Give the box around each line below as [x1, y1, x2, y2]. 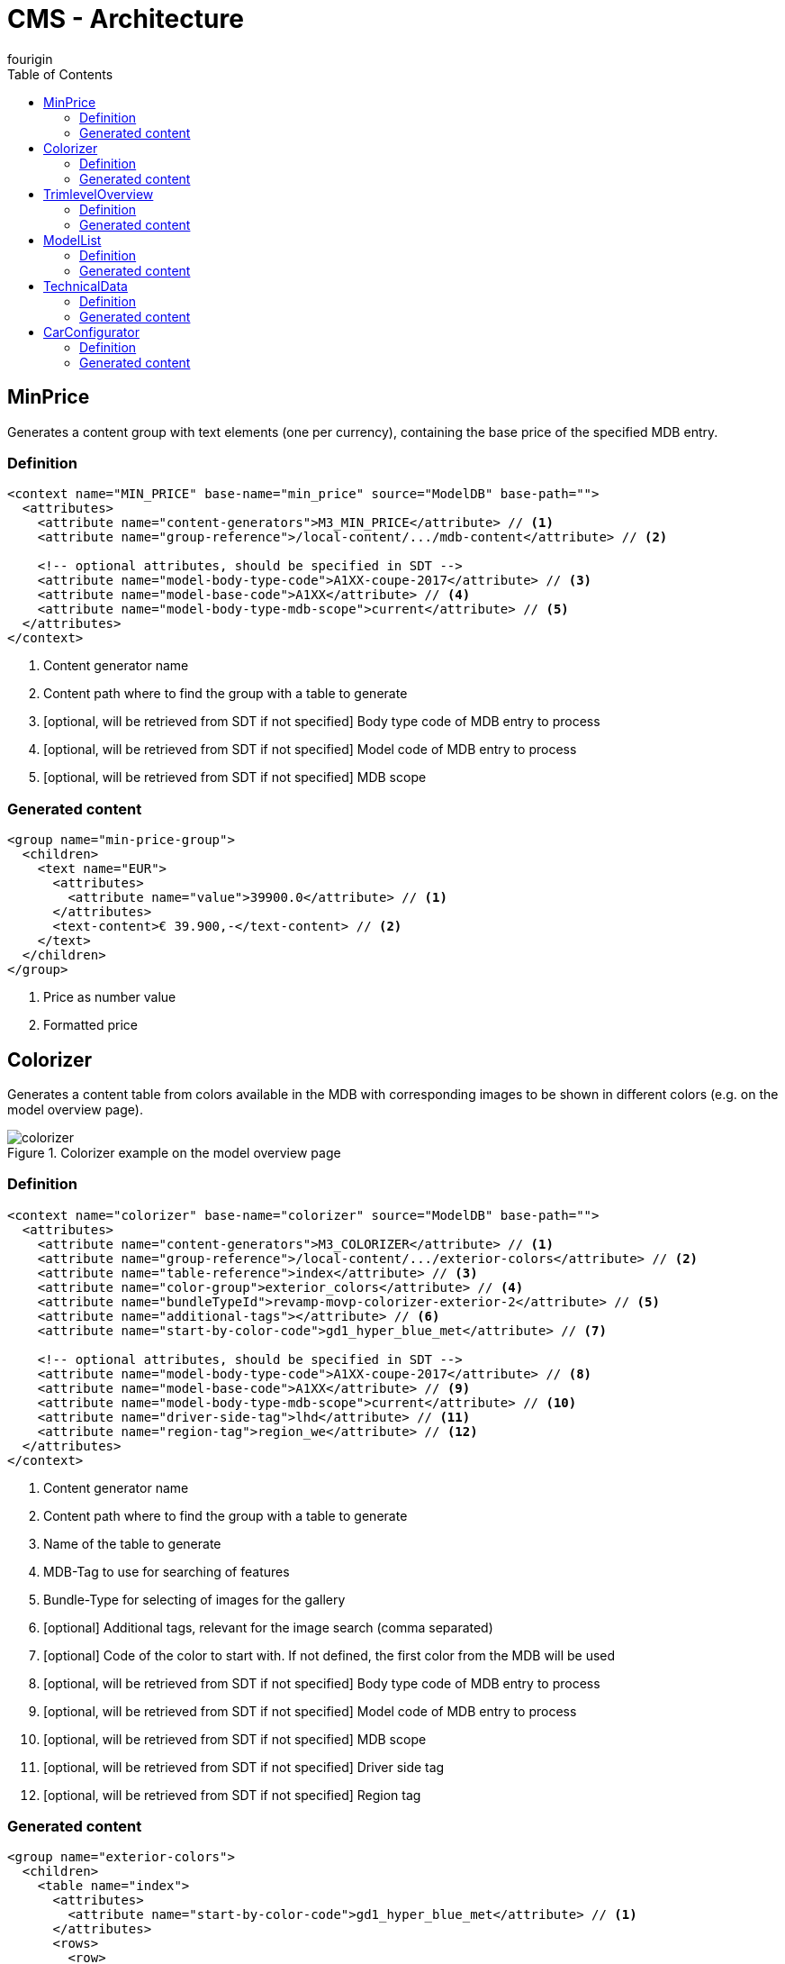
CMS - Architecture [7, 4, 244, 34]
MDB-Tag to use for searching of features [43, 1563, 290, 1579]
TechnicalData [43, 277, 128, 294]
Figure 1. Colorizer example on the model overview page [7, 1144, 341, 1160]
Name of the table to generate [43, 1535, 221, 1551]
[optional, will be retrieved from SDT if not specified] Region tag [43, 1787, 421, 1803]
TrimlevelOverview [43, 186, 154, 202]
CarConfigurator [43, 323, 140, 340]
